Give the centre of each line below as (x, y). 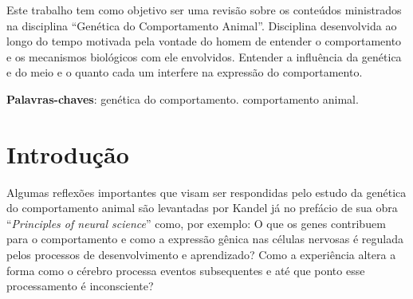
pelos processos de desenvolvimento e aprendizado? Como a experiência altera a (201, 255)
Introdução (68, 153)
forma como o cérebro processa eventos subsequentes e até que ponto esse (186, 270)
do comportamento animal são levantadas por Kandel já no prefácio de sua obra (202, 208)
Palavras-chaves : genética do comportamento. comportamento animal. (183, 98)
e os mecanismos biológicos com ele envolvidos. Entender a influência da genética (204, 56)
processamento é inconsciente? (80, 286)
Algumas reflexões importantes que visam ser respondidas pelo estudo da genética (206, 192)
